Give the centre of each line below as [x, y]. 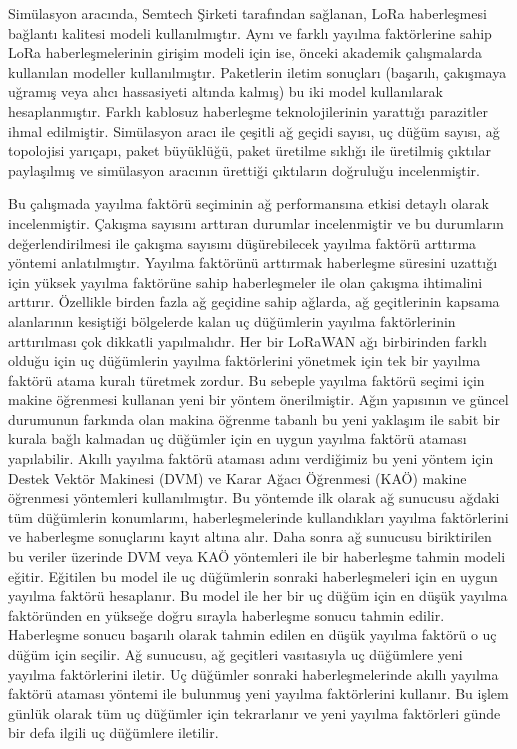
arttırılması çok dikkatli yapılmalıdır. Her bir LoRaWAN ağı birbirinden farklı [247, 340]
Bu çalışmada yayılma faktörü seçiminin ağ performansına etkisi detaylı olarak [248, 203]
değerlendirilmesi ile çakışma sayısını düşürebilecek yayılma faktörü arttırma [242, 242]
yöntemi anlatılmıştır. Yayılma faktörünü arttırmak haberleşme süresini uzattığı [253, 262]
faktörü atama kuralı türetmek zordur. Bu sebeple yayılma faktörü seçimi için [246, 379]
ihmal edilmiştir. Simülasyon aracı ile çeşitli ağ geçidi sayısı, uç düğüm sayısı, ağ [254, 130]
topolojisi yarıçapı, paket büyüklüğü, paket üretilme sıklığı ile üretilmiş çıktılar [250, 150]
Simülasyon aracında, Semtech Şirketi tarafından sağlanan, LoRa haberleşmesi [247, 13]
